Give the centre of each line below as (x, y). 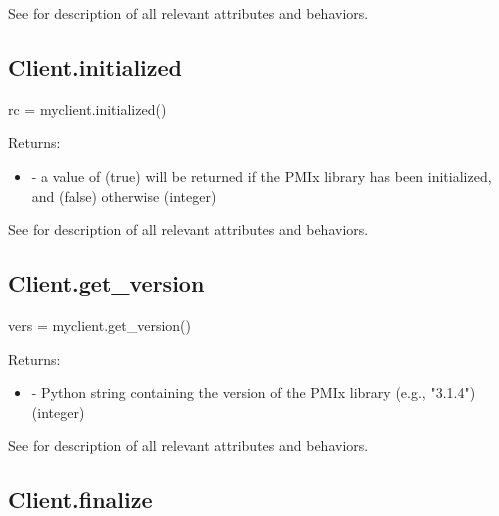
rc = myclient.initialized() (87, 108)
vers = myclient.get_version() (99, 324)
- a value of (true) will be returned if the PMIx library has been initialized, (261, 175)
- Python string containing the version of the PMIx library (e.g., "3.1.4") (253, 392)
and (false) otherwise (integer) (124, 195)
